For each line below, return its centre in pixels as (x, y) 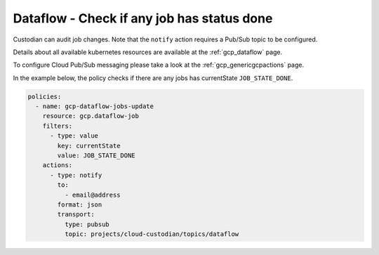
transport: (76, 215)
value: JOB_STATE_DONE (97, 156)
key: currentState (89, 145)
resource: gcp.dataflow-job (91, 116)
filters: (58, 126)
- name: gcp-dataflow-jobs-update (95, 106)
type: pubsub (87, 224)
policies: (45, 96)
